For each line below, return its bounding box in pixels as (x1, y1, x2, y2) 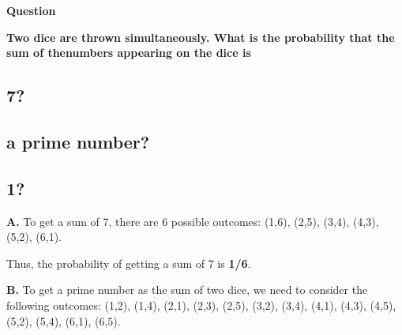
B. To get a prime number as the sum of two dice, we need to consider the (6, 281, 368, 298)
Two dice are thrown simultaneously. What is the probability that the (6, 28, 395, 45)
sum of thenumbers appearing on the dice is (6, 44, 251, 61)
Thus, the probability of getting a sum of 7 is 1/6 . (6, 254, 251, 271)
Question (6, 2, 56, 18)
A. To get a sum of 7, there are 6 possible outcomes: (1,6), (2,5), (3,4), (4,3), (6, 213, 379, 229)
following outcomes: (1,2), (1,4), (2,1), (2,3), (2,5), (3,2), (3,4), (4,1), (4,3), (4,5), (6, 296, 396, 313)
